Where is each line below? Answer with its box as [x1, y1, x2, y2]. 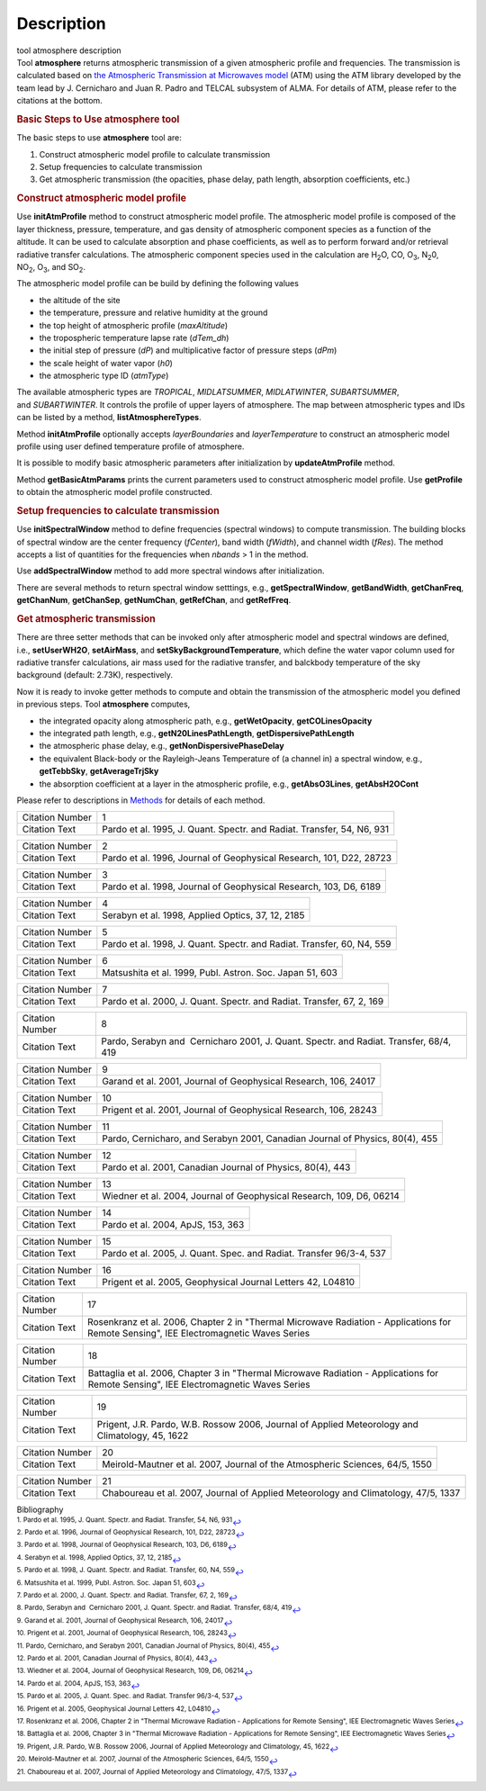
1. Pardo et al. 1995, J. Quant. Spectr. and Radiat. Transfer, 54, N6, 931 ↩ [16, 1516, 242, 1527]
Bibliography [16, 1504, 64, 1516]
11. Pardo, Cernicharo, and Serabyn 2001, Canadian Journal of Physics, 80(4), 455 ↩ [16, 1641, 280, 1653]
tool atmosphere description [16, 45, 121, 56]
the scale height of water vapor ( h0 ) [39, 357, 173, 368]
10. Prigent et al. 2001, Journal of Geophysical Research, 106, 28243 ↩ [16, 1629, 238, 1642]
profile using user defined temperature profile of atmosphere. [16, 441, 245, 452]
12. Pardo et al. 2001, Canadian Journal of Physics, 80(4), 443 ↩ [16, 1654, 218, 1666]
